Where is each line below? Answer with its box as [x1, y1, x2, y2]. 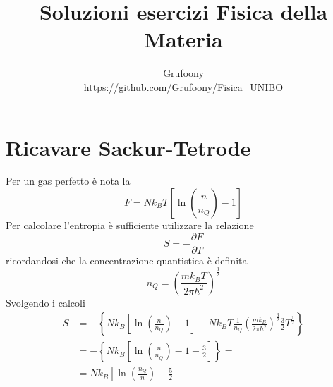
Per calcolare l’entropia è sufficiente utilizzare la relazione [6, 218, 254, 233]
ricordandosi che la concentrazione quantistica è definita [6, 252, 248, 267]
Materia [144, 25, 223, 54]
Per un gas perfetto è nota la [6, 173, 131, 188]
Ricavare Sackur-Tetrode [6, 133, 251, 161]
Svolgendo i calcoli [6, 295, 85, 309]
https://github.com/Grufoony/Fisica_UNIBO [83, 79, 284, 94]
